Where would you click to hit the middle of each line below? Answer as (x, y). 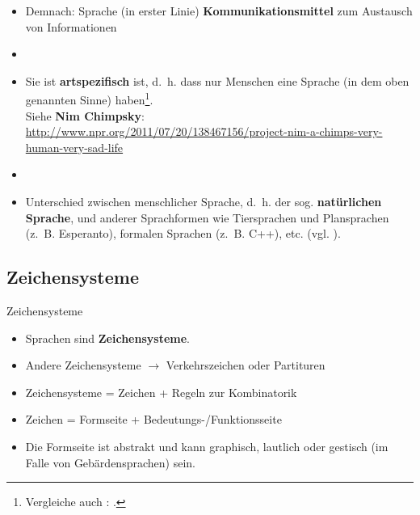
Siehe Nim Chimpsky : (85, 115)
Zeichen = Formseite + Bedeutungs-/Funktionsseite (153, 419)
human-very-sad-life (74, 147)
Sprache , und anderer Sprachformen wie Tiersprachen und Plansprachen (207, 217)
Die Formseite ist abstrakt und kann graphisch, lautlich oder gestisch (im (207, 446)
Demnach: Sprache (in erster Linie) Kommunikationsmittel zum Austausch (219, 11)
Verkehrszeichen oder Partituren (246, 365)
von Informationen (71, 26)
